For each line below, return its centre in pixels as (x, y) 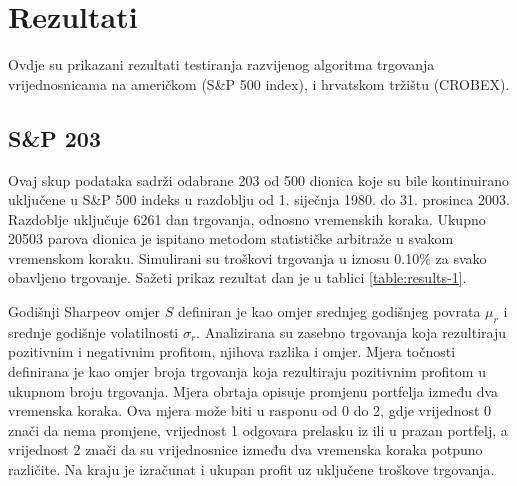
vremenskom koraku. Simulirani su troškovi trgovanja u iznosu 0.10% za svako (247, 257)
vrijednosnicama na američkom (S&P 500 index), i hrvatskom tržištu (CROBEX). (259, 83)
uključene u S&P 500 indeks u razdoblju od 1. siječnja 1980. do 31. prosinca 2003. (259, 199)
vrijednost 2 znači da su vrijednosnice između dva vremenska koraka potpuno (245, 449)
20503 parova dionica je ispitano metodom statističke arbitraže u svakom (231, 238)
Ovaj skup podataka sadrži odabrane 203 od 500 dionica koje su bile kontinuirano (258, 179)
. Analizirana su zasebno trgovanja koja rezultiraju (351, 331)
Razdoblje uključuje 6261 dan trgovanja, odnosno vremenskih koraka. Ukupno (247, 218)
